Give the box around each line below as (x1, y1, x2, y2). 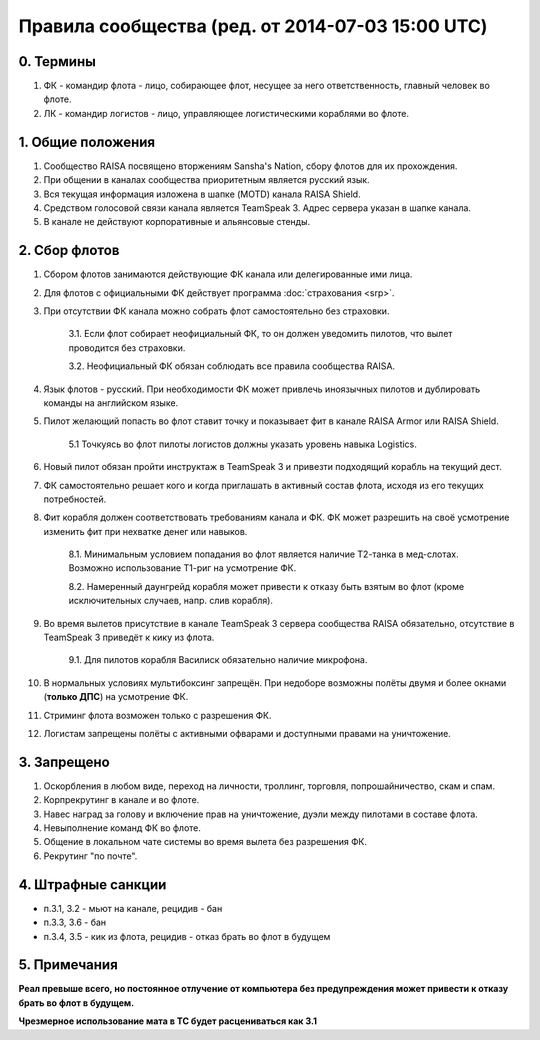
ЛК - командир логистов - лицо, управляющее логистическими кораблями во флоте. (43, 107, 410, 119)
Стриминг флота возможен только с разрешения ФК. (43, 709, 272, 721)
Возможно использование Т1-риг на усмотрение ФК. (68, 562, 297, 574)
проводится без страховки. (68, 341, 186, 354)
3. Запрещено (18, 753, 110, 770)
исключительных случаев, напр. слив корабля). (68, 595, 274, 607)
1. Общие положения (18, 133, 155, 150)
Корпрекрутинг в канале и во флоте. (43, 794, 200, 806)
